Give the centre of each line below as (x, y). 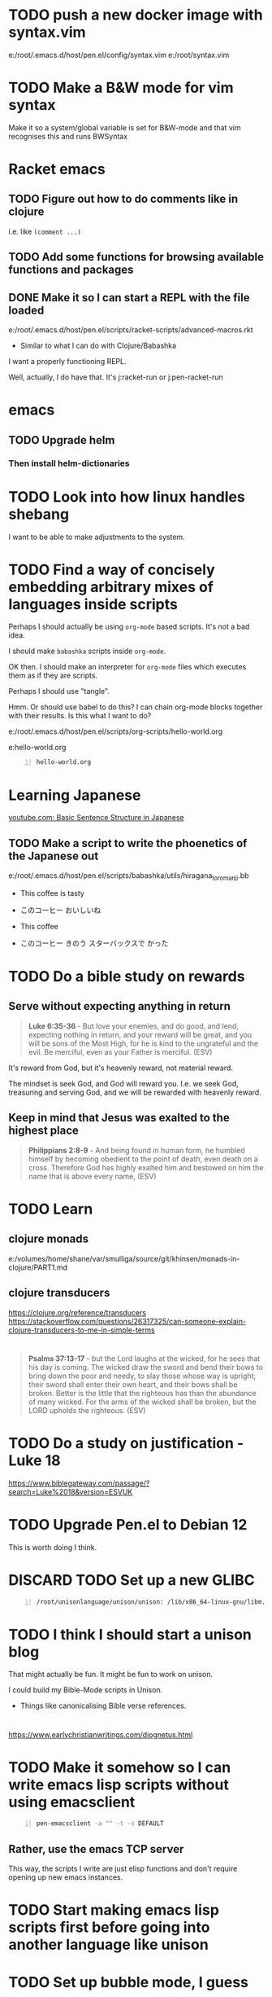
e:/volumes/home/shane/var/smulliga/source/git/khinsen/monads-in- (124, 1258)
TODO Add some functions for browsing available (136, 257)
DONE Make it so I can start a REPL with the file (129, 298)
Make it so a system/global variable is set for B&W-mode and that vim (125, 127)
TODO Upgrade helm (62, 440)
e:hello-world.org (37, 748)
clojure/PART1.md (38, 1267)
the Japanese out (54, 856)
